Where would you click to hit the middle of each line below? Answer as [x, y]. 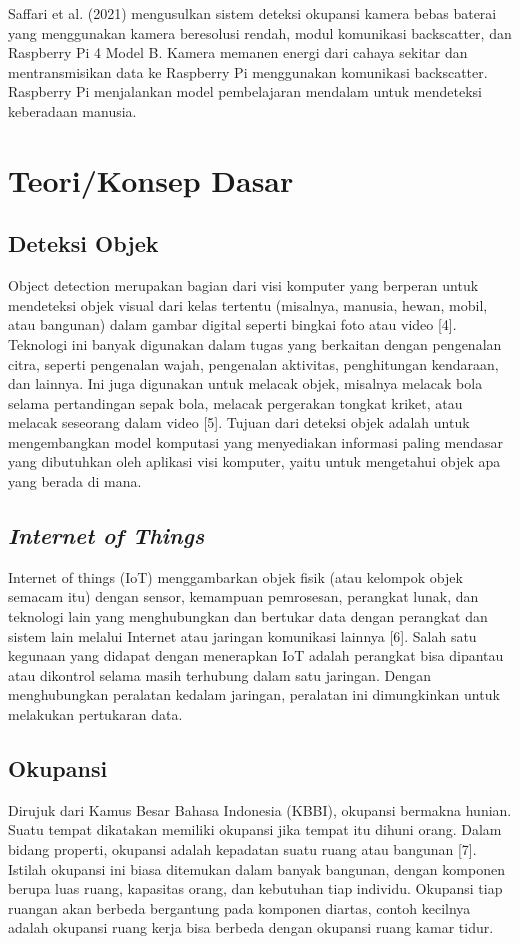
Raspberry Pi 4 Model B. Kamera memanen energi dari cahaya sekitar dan [238, 52]
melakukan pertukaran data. [95, 714]
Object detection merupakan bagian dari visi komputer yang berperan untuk [243, 285]
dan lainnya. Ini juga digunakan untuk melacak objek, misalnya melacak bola [245, 383]
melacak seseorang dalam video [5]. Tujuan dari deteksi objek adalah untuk [239, 422]
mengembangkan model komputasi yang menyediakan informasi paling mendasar [255, 441]
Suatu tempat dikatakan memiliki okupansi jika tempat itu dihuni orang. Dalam [255, 829]
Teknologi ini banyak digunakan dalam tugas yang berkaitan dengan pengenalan [255, 343]
